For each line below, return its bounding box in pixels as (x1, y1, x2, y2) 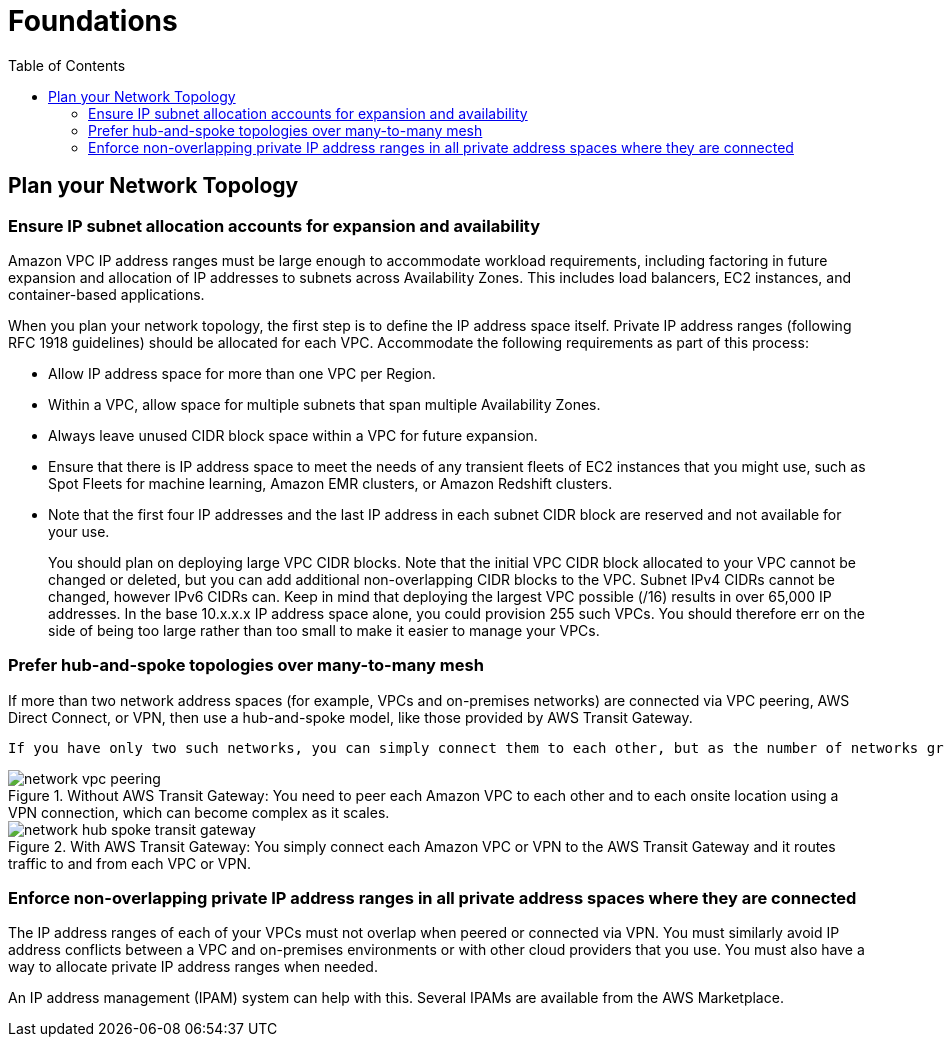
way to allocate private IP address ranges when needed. (8, 958, 378, 976)
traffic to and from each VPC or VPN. (8, 854, 252, 872)
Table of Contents (8, 56, 126, 74)
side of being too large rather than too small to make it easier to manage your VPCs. (48, 621, 600, 639)
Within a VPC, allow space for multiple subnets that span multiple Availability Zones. (48, 395, 601, 413)
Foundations (8, 4, 178, 38)
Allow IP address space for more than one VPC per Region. (48, 364, 436, 382)
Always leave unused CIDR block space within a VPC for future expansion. (48, 426, 538, 444)
